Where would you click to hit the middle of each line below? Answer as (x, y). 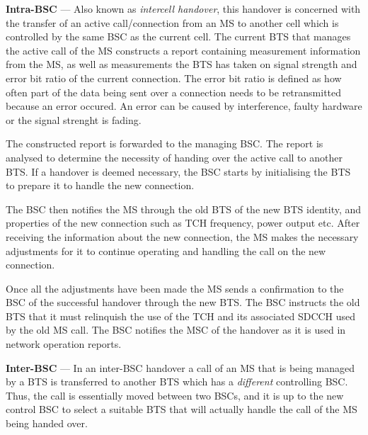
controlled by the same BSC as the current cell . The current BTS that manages (178, 36)
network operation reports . (64, 344)
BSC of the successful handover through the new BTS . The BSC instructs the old (183, 302)
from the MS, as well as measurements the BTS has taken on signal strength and (182, 64)
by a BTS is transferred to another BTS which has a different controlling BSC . (177, 382)
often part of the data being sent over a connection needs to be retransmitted (174, 92)
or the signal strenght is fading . (74, 119)
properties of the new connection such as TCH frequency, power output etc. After (183, 223)
